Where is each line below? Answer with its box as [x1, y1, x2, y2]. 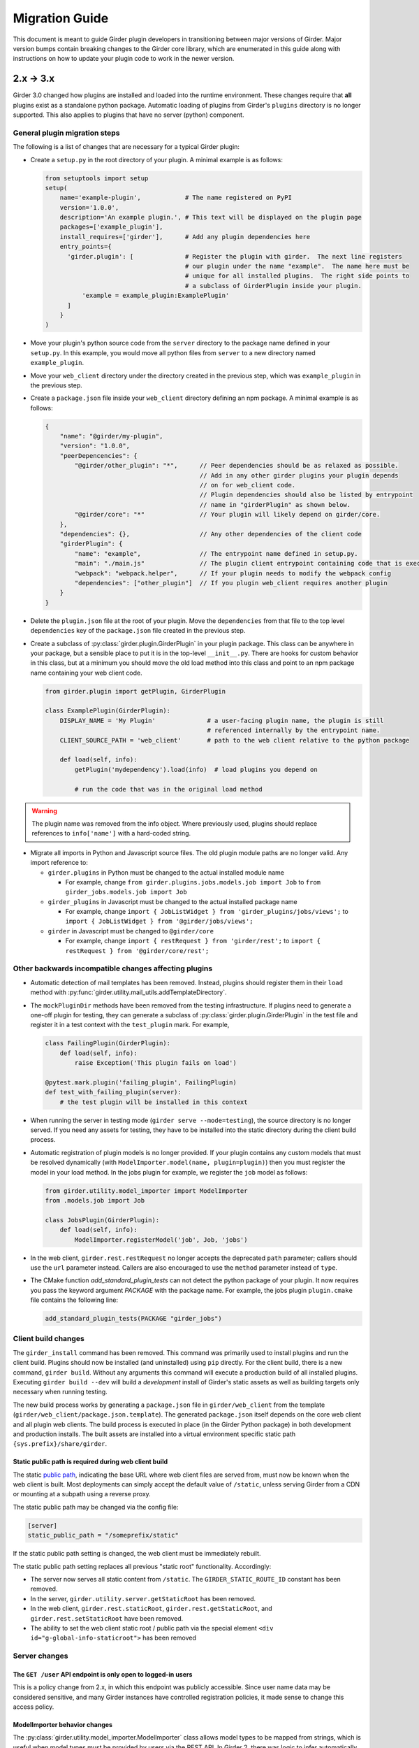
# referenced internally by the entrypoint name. [207, 726, 381, 734]
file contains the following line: [30, 1296, 119, 1304]
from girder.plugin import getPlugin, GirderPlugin [45, 687, 226, 695]
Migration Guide [13, 10, 109, 26]
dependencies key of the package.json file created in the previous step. [30, 626, 246, 635]
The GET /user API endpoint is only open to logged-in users [13, 1670, 193, 1678]
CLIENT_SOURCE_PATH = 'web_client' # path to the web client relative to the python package [59, 736, 410, 744]
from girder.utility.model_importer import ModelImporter [45, 1187, 248, 1195]
